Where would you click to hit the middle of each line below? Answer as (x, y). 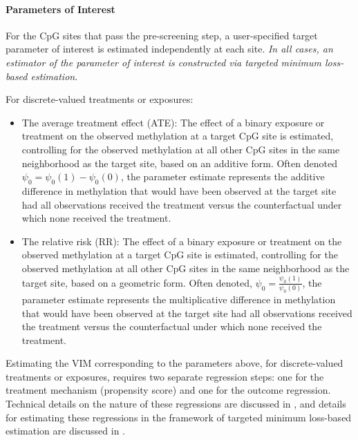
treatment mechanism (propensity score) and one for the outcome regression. (168, 390)
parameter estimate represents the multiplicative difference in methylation (179, 299)
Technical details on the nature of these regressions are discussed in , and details (176, 404)
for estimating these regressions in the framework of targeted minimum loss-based (179, 417)
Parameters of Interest (60, 9)
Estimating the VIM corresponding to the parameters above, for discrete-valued (175, 363)
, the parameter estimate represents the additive (223, 176)
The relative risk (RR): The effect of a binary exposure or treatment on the (182, 241)
